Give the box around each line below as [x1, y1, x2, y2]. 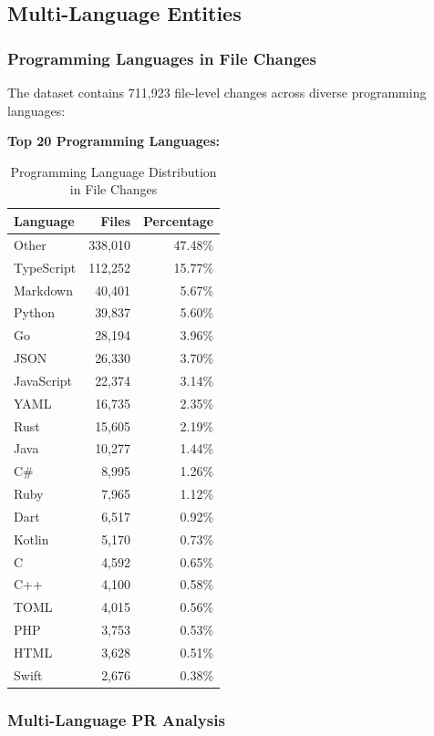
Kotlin [14, 529, 49, 548]
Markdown [14, 280, 74, 299]
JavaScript [14, 370, 73, 389]
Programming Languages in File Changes [7, 47, 316, 69]
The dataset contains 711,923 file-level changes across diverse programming [7, 83, 427, 101]
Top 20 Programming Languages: [7, 131, 221, 150]
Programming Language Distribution [10, 161, 217, 181]
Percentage [143, 211, 214, 230]
